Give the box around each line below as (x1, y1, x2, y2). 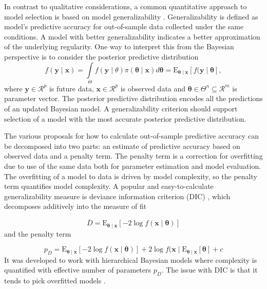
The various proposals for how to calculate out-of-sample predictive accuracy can (4, 130, 259, 141)
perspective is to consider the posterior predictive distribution (4, 51, 199, 62)
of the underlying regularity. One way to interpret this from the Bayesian (4, 41, 234, 52)
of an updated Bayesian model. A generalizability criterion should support (4, 103, 238, 114)
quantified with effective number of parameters (4, 264, 151, 275)
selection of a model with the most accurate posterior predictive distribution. (4, 113, 246, 124)
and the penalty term (4, 228, 71, 239)
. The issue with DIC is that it (161, 264, 258, 275)
